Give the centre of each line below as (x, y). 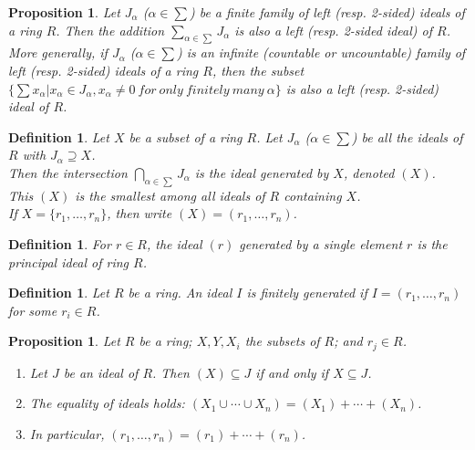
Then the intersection (68, 172)
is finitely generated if (307, 293)
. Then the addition (110, 30)
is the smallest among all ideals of (170, 195)
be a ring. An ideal (180, 293)
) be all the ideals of (407, 136)
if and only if (292, 372)
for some (33, 310)
